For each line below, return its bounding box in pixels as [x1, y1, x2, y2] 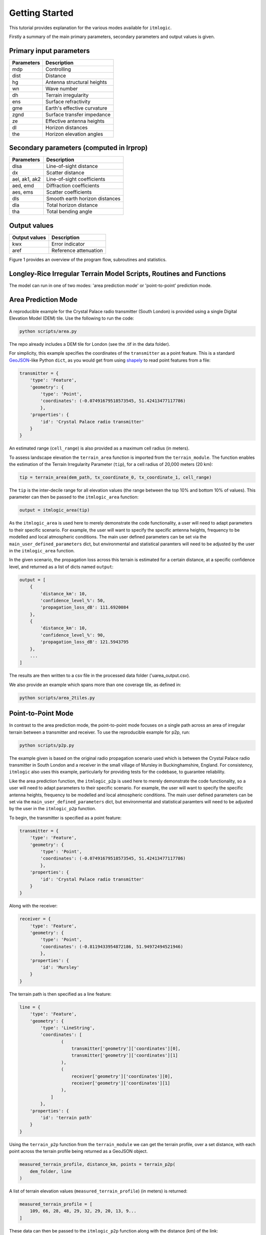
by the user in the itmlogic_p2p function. [9, 806, 97, 812]
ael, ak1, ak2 [12, 176, 41, 183]
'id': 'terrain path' [40, 1114, 93, 1120]
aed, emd [12, 182, 34, 189]
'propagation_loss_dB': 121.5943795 [40, 639, 129, 645]
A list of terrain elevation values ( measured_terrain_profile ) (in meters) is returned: [9, 1188, 188, 1194]
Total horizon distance [46, 202, 98, 208]
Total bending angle [46, 208, 93, 215]
